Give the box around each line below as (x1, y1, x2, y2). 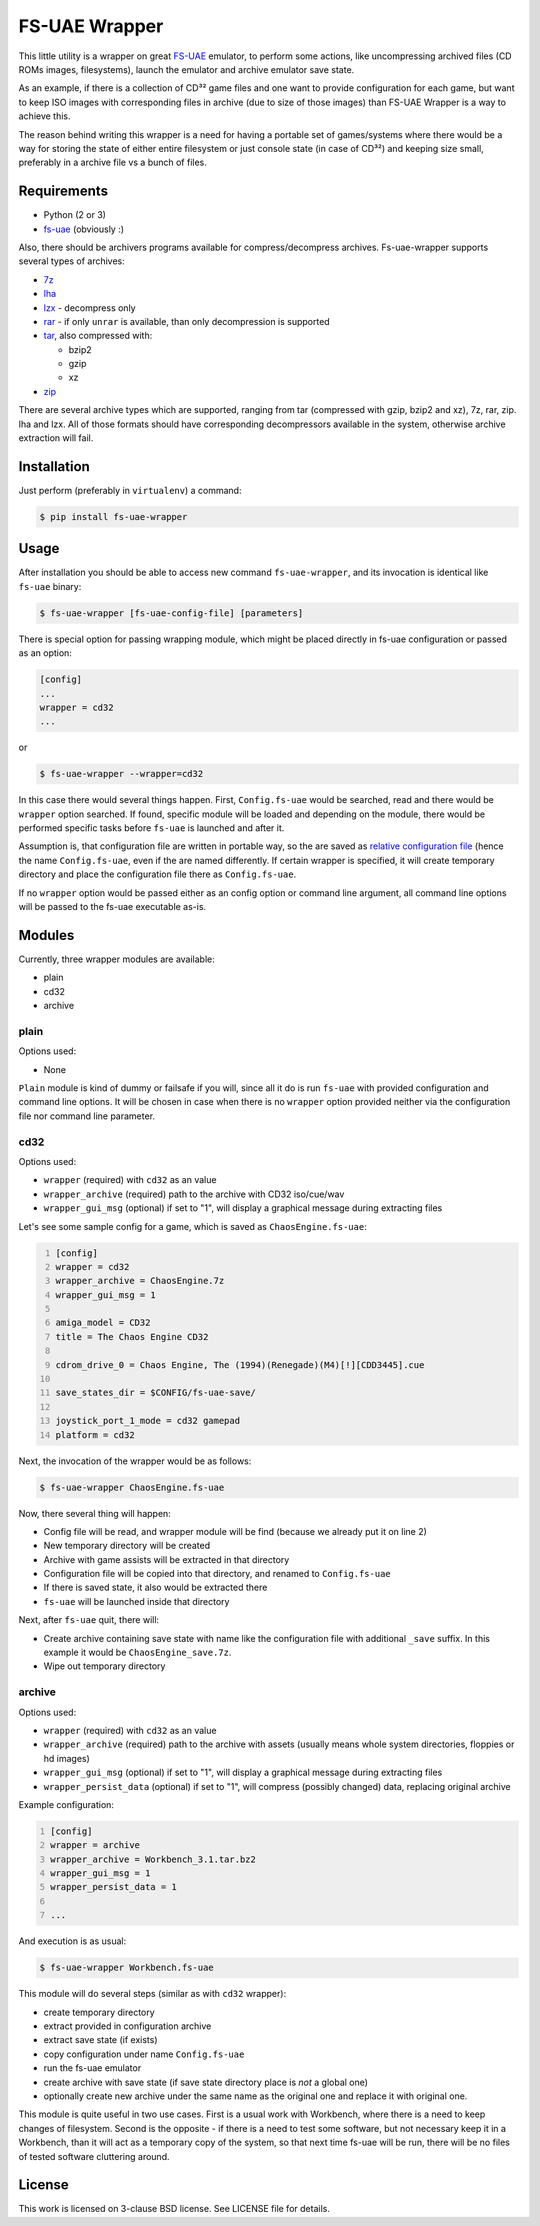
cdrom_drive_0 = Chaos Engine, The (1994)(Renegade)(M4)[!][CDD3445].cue (55, 1359, 425, 1370)
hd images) (43, 1752, 90, 1764)
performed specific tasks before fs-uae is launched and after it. (18, 822, 285, 834)
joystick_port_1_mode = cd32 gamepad (55, 1415, 240, 1427)
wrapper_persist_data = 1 (50, 1881, 177, 1893)
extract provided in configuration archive (43, 2020, 212, 2032)
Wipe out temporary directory (43, 1660, 166, 1672)
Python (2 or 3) (43, 209, 107, 221)
